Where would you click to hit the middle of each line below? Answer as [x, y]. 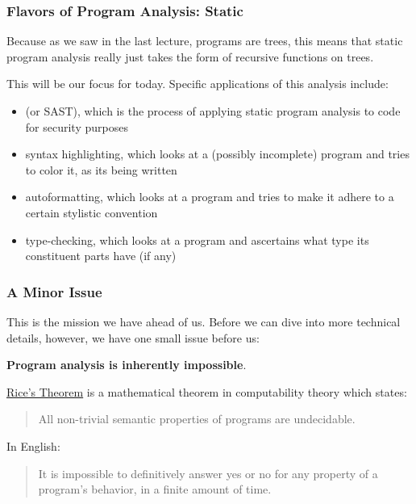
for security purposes [77, 126]
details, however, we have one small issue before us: [133, 337]
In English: [33, 445]
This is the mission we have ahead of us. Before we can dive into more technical [204, 321]
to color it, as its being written [101, 169]
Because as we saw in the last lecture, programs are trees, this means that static [205, 41]
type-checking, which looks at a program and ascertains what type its [197, 239]
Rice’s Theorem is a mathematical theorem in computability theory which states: [207, 391]
